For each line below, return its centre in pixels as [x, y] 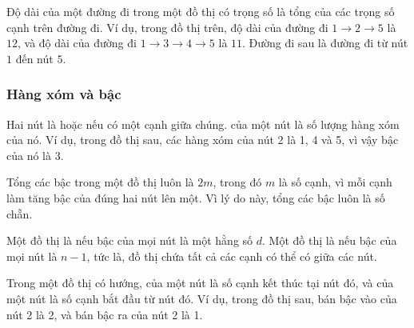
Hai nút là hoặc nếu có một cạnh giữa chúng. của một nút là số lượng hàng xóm [203, 124]
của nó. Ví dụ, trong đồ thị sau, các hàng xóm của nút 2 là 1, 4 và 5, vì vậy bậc [203, 140]
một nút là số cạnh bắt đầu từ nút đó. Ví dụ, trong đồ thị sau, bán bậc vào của [202, 298]
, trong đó [237, 182]
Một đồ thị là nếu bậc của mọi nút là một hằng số [130, 240]
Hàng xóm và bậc [64, 94]
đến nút [34, 58]
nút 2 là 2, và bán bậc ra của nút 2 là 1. [105, 314]
